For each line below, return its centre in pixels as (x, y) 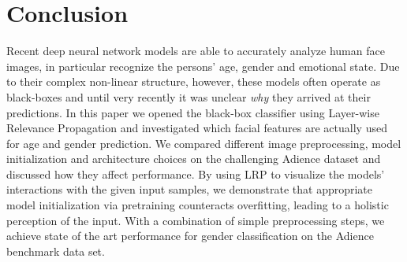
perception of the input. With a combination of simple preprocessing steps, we (196, 220)
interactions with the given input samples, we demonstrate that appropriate (190, 189)
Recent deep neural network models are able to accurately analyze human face (196, 51)
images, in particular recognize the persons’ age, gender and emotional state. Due (203, 66)
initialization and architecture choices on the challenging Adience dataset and (194, 159)
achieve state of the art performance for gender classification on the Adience (190, 236)
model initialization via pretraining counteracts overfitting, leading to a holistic (198, 205)
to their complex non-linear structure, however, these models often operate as (194, 81)
